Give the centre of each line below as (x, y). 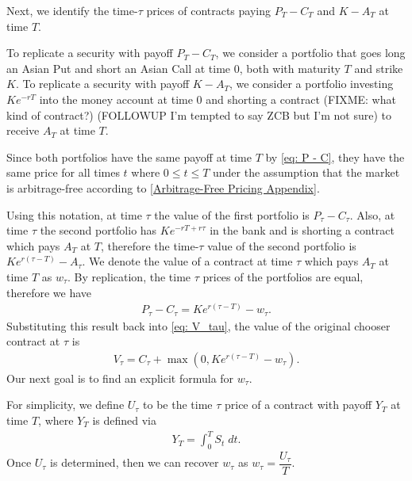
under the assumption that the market (306, 172)
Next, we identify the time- (72, 10)
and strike (379, 68)
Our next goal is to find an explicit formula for (120, 378)
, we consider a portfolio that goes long (310, 53)
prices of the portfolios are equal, (283, 276)
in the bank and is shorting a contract (302, 230)
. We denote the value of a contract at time (187, 261)
